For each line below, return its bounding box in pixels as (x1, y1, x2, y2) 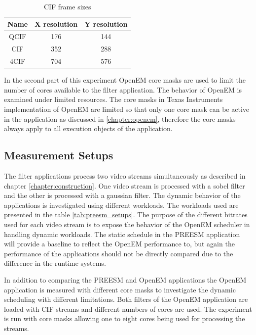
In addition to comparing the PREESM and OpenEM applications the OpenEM (4, 274, 247, 285)
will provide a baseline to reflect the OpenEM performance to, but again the (4, 239, 235, 249)
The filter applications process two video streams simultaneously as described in (4, 170, 246, 181)
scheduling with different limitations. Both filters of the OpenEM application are (4, 294, 248, 304)
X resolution (35, 18, 78, 29)
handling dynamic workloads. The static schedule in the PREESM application (4, 229, 240, 239)
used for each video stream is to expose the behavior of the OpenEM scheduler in (4, 219, 250, 229)
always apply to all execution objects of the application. (4, 123, 173, 134)
